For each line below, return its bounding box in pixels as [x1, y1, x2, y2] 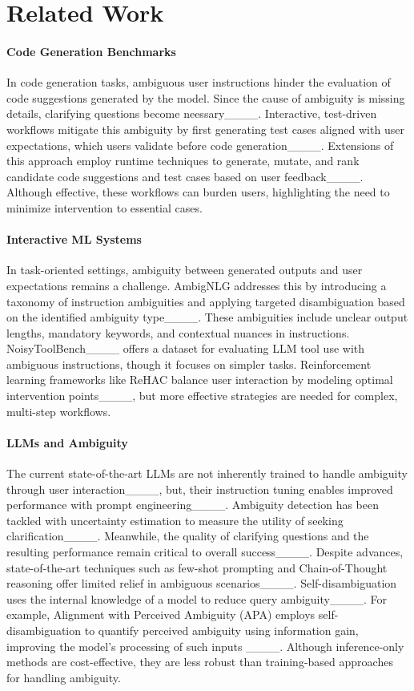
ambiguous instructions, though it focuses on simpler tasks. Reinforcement [6, 355, 372, 372]
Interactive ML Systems [6, 231, 142, 248]
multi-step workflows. [6, 402, 111, 419]
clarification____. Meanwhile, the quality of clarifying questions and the [6, 527, 369, 544]
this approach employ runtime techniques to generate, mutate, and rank [6, 152, 360, 169]
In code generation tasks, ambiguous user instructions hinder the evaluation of [6, 74, 391, 91]
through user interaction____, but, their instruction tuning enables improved [6, 480, 393, 497]
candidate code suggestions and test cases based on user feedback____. [6, 168, 364, 184]
